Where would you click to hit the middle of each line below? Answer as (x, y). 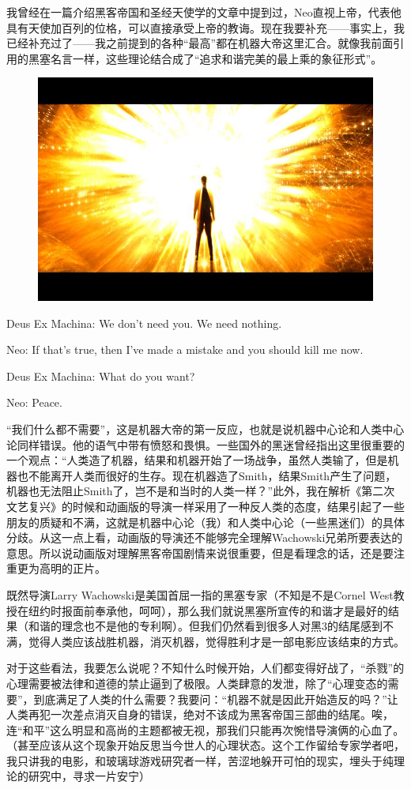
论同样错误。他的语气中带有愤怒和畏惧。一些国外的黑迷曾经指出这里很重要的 (205, 444)
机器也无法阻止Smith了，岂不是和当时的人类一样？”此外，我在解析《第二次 (201, 491)
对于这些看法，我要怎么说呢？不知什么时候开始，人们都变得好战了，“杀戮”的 (205, 668)
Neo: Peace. (34, 402)
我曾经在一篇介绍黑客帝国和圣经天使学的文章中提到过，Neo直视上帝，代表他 (204, 12)
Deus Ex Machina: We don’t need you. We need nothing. (144, 323)
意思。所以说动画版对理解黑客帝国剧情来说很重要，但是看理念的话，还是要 (200, 552)
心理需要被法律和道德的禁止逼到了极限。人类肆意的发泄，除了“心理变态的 (197, 683)
